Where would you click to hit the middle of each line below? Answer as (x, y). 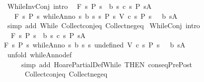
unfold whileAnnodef (39, 54)
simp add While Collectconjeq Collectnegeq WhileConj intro (103, 25)
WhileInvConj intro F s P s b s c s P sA (79, 6)
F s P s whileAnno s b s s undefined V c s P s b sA (95, 45)
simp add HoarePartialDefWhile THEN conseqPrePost (106, 64)
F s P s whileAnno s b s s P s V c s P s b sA (96, 16)
